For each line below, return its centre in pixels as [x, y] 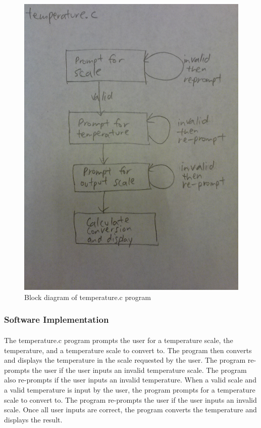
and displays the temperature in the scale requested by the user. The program [125, 360]
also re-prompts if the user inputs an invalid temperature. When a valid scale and [130, 380]
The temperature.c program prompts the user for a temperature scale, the [119, 340]
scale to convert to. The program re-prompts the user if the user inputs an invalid [130, 399]
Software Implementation [57, 319]
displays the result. [33, 419]
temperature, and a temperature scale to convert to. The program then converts [128, 350]
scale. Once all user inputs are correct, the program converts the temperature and [130, 410]
